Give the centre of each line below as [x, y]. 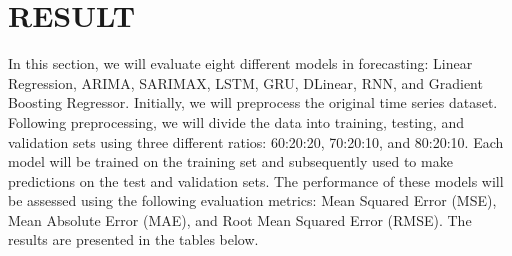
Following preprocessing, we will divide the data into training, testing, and [236, 121]
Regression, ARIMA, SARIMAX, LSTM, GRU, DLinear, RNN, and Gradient [245, 82]
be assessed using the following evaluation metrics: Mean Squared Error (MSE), [252, 200]
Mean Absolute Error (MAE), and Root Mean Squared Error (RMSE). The [240, 219]
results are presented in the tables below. [133, 239]
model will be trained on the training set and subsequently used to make [230, 161]
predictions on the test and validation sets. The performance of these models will [256, 180]
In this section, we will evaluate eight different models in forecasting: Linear [240, 63]
